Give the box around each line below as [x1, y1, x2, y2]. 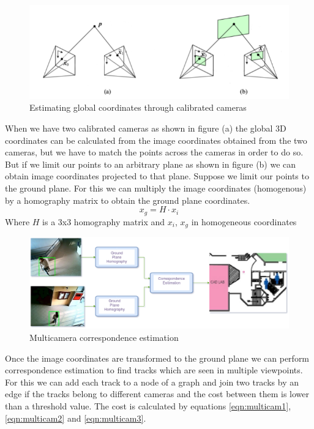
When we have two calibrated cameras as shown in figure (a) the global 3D [5, 121, 286, 134]
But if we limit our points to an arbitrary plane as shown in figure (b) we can [5, 157, 296, 170]
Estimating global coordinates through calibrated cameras [29, 101, 247, 114]
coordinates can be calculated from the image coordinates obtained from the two [5, 133, 307, 146]
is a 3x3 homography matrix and [42, 215, 165, 228]
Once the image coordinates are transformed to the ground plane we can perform [5, 351, 310, 364]
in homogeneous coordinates [191, 215, 297, 228]
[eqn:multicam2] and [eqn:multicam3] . [5, 411, 146, 424]
